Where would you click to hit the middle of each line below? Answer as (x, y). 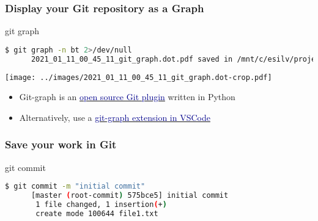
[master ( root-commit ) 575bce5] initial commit (130, 196)
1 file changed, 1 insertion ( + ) (101, 204)
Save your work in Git (61, 144)
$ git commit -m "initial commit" (75, 187)
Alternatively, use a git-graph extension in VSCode (115, 117)
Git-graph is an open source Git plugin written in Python (127, 97)
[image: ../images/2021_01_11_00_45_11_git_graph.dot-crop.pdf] (139, 77)
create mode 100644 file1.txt (97, 213)
